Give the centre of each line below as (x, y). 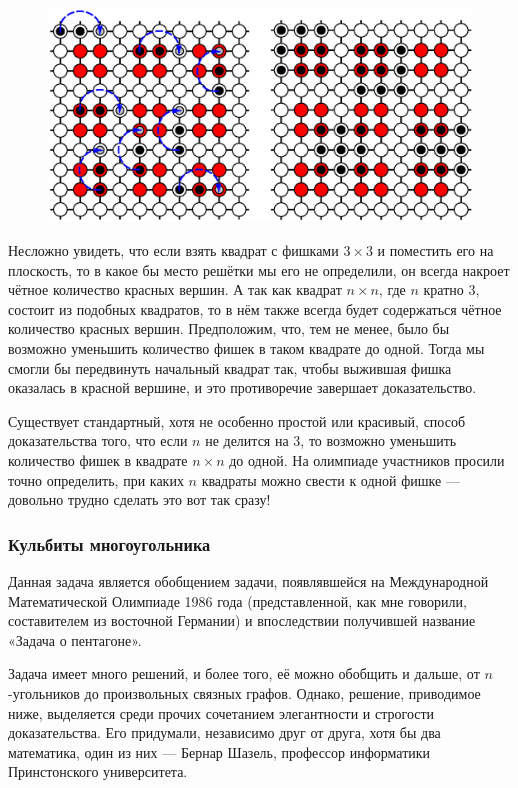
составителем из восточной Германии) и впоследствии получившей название (242, 620)
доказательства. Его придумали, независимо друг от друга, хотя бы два (224, 732)
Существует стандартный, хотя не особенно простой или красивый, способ (237, 420)
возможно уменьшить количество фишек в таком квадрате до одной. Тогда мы (246, 348)
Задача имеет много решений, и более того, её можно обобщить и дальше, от (244, 673)
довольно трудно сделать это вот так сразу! (139, 499)
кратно (443, 289)
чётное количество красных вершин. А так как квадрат (175, 289)
